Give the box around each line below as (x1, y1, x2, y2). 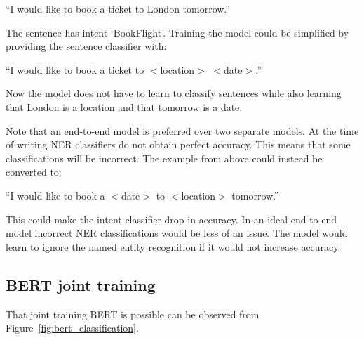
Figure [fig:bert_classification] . (6, 320, 139, 335)
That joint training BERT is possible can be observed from (6, 306, 259, 321)
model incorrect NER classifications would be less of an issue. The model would (6, 225, 348, 240)
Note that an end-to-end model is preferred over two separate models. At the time (6, 123, 359, 138)
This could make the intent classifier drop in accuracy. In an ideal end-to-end (6, 211, 337, 226)
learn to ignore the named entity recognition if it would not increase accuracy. (6, 239, 341, 254)
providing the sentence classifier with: (6, 39, 167, 53)
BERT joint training (6, 273, 156, 295)
